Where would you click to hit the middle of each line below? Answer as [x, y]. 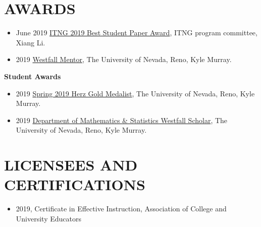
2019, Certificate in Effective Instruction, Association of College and [121, 209]
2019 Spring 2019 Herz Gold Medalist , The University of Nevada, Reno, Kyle [135, 93]
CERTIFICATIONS [75, 184]
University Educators [48, 218]
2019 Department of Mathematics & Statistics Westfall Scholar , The [122, 120]
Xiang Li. [31, 42]
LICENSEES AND [71, 165]
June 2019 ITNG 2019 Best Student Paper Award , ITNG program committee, [137, 33]
